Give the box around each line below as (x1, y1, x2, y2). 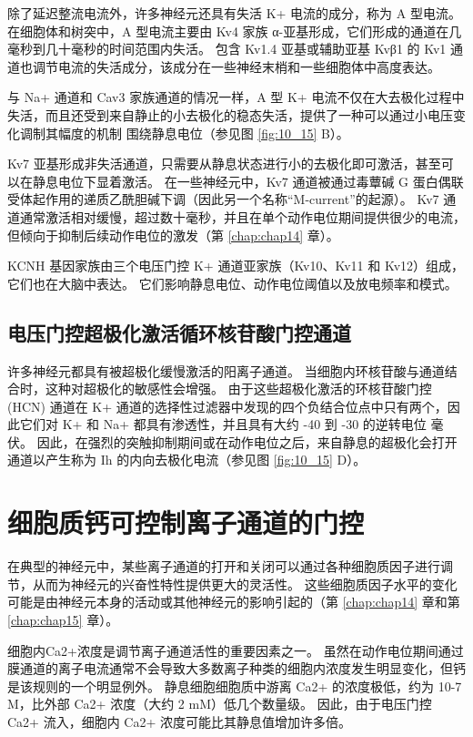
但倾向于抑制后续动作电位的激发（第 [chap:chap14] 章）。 (7, 225, 339, 244)
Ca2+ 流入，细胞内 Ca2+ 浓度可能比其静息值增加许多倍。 (7, 711, 351, 731)
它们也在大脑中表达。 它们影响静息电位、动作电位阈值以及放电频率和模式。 (7, 273, 458, 292)
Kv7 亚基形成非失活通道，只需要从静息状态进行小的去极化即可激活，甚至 (7, 154, 441, 173)
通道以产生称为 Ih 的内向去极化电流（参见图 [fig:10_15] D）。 (7, 450, 367, 469)
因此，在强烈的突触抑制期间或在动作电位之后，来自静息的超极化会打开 (36, 432, 458, 451)
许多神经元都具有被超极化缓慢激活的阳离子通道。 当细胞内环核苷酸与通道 (7, 361, 445, 380)
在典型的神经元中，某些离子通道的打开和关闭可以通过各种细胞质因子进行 (7, 557, 440, 576)
